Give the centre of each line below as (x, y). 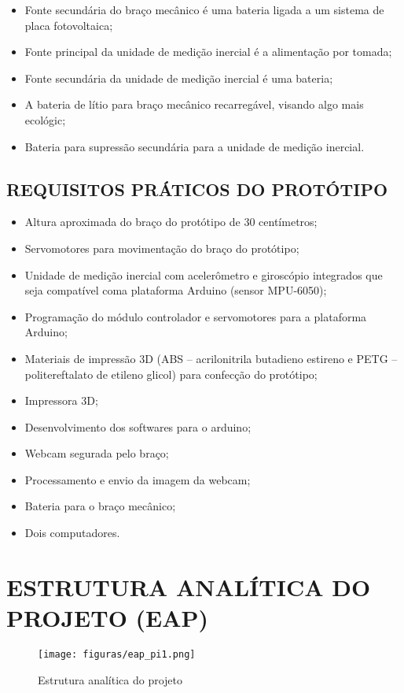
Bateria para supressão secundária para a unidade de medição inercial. (195, 146)
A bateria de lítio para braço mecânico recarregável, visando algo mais (194, 104)
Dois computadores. (72, 533)
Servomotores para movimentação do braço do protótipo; (162, 248)
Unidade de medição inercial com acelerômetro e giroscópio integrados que (204, 274)
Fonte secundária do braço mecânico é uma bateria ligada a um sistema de (204, 9)
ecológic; (45, 119)
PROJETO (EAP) (108, 618)
